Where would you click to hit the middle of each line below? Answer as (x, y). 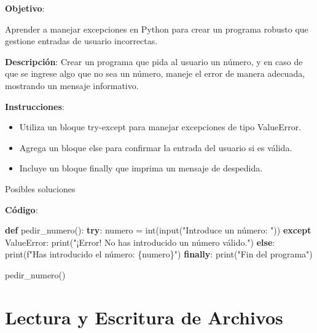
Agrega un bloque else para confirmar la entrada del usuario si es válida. (156, 147)
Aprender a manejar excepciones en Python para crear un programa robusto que (157, 29)
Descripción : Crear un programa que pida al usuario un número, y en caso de (154, 61)
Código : (22, 209)
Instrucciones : (35, 106)
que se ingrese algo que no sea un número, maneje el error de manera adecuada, (155, 73)
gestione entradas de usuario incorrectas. (81, 41)
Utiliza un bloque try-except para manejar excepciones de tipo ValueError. (160, 127)
